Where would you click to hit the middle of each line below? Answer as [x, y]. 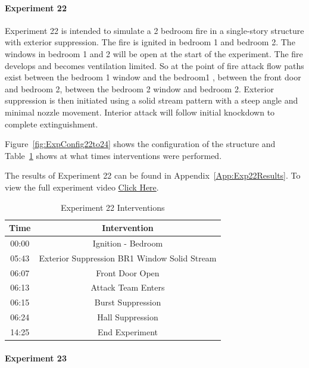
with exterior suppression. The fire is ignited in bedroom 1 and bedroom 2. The [150, 42]
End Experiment [128, 332]
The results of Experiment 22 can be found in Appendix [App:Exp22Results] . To [153, 175]
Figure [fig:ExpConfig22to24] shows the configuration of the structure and [140, 144]
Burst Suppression [128, 302]
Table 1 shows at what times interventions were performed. [113, 155]
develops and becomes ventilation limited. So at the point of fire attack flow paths [154, 65]
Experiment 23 [36, 358]
